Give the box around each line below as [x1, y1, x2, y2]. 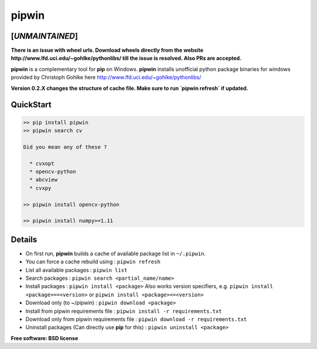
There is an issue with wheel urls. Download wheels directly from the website [11, 47, 204, 54]
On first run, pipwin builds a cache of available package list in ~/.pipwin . [25, 250, 206, 257]
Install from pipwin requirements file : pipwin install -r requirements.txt [25, 307, 222, 314]
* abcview [29, 177, 58, 183]
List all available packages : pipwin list [25, 266, 127, 273]
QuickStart [11, 100, 52, 110]
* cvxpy [29, 185, 52, 191]
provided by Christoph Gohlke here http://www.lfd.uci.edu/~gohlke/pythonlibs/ [11, 74, 201, 81]
